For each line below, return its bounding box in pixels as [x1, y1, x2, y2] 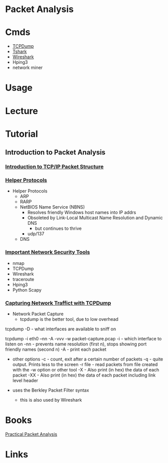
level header [12, 377, 39, 383]
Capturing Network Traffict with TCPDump [5, 299, 111, 306]
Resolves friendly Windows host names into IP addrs [27, 210, 136, 216]
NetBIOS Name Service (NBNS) [20, 204, 85, 210]
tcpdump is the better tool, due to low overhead [20, 316, 119, 322]
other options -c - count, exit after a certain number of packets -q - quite [12, 356, 163, 362]
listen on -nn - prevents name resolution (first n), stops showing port [5, 341, 147, 347]
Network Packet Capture [12, 311, 64, 317]
